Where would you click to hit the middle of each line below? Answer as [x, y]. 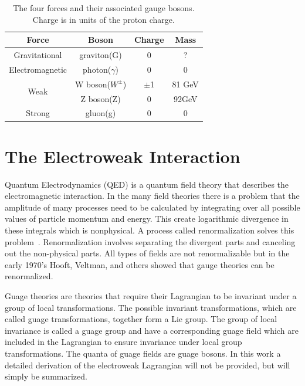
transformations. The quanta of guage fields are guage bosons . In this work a [143, 353]
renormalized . [29, 276]
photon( [97, 69]
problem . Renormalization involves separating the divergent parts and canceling [150, 241]
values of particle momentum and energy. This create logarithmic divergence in [147, 219]
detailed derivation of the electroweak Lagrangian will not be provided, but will [148, 365]
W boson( [93, 84]
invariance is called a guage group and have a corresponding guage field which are [152, 330]
